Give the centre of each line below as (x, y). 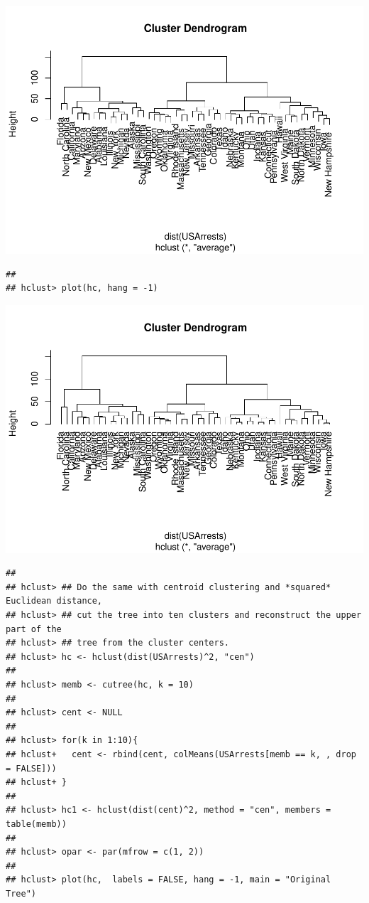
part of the (34, 629)
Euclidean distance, (54, 601)
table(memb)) (36, 824)
